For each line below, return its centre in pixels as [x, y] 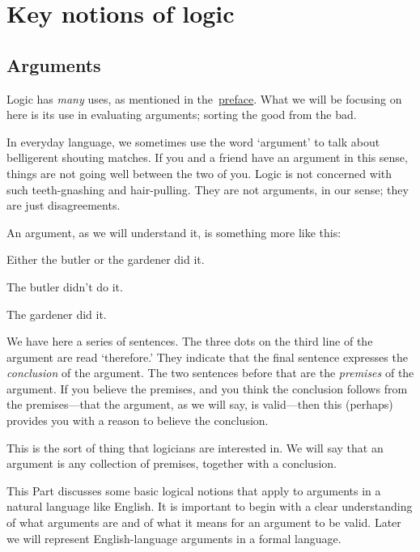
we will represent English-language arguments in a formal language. [174, 538]
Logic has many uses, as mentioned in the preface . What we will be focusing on [204, 98]
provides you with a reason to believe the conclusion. [138, 420]
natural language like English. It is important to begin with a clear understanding [210, 506]
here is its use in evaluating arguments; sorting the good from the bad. [182, 115]
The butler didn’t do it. [65, 286]
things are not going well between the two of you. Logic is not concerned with [199, 173]
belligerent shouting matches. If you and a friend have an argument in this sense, [207, 157]
